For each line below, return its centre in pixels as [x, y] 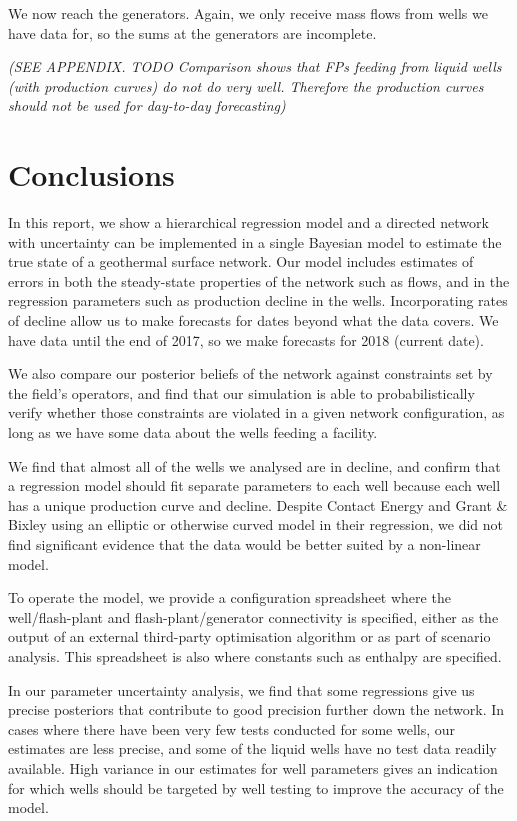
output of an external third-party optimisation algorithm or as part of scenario [249, 636]
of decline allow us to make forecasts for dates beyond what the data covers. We [253, 320]
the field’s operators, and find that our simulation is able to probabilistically [241, 392]
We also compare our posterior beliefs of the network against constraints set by [250, 373]
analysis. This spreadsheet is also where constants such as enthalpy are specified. [255, 655]
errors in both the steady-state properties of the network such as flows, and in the [259, 280]
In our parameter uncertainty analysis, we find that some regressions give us [241, 689]
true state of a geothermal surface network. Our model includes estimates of [241, 261]
